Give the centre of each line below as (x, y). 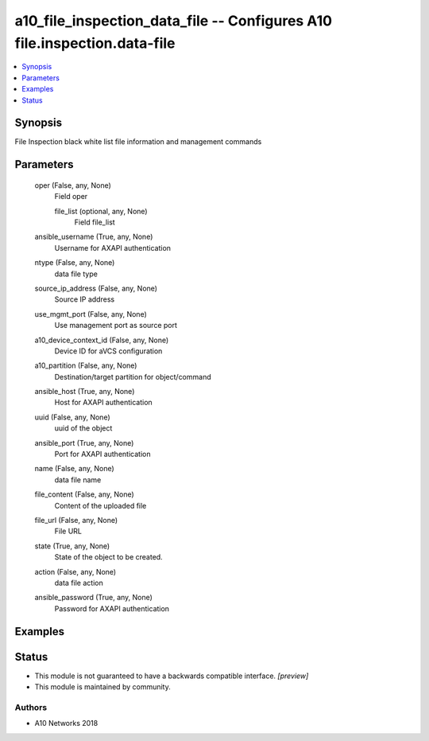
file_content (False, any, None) (84, 494)
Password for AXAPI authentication (112, 608)
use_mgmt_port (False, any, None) (91, 314)
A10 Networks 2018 (66, 723)
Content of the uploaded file (100, 505)
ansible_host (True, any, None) (85, 392)
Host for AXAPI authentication (103, 403)
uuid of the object (83, 428)
